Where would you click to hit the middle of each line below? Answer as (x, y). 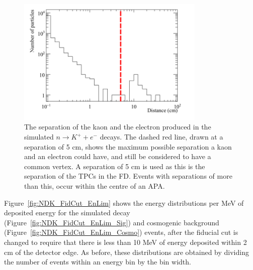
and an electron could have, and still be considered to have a (118, 156)
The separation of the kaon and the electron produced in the (118, 127)
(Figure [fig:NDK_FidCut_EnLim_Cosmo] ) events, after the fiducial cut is (121, 232)
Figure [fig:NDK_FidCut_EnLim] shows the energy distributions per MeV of (124, 202)
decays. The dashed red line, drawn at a (161, 137)
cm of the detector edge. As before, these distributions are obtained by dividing (126, 252)
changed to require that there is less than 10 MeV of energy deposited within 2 (125, 242)
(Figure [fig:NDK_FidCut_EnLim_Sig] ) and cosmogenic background (112, 222)
